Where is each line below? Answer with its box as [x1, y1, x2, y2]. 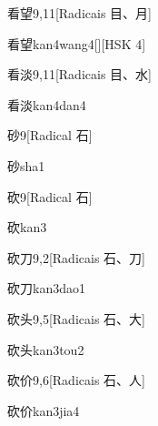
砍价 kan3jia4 [7, 401, 80, 420]
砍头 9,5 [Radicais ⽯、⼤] [7, 309, 145, 328]
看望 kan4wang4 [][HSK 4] [7, 34, 146, 53]
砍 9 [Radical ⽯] [7, 187, 93, 206]
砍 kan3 [7, 218, 47, 237]
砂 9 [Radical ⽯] [7, 126, 93, 145]
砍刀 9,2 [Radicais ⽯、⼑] [7, 248, 145, 267]
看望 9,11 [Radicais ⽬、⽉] [7, 4, 152, 22]
